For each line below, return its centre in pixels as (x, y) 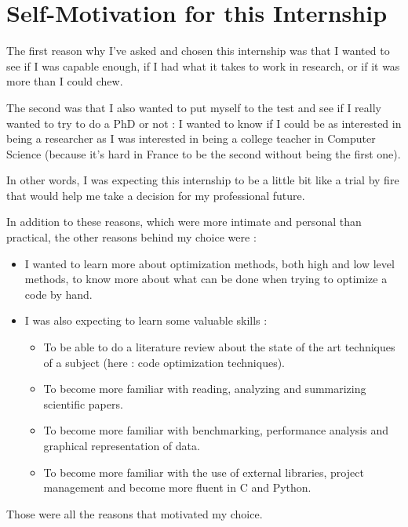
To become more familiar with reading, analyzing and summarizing (205, 389)
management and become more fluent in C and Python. (177, 487)
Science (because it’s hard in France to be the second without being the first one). (204, 153)
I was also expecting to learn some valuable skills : (146, 320)
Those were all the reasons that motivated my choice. (135, 513)
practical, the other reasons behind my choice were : (131, 237)
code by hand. (58, 294)
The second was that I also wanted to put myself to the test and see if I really (194, 107)
